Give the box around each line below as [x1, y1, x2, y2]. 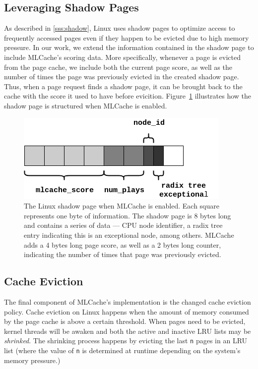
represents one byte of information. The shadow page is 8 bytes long [24, 210, 231, 220]
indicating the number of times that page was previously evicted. [24, 249, 221, 260]
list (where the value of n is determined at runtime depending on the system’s [4, 345, 241, 355]
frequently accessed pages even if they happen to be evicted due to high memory [4, 32, 249, 43]
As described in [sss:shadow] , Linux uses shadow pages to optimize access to [4, 23, 235, 33]
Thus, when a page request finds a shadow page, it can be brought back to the [4, 81, 243, 91]
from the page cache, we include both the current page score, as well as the [4, 61, 232, 72]
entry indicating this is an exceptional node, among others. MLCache [24, 229, 234, 240]
